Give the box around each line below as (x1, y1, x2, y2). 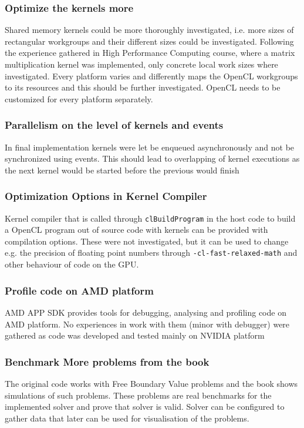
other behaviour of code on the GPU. (5, 258, 139, 270)
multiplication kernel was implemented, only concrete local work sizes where (5, 58, 278, 70)
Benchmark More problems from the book (5, 354, 210, 369)
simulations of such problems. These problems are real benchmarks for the (5, 389, 272, 401)
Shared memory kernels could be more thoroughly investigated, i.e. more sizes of (5, 24, 294, 36)
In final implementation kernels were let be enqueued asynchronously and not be (5, 141, 295, 153)
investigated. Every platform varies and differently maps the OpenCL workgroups (5, 69, 298, 82)
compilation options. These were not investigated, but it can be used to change (5, 235, 289, 247)
